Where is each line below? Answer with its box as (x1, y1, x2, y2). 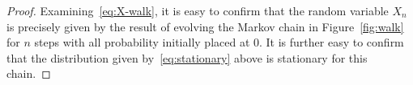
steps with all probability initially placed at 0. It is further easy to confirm (34, 34, 404, 51)
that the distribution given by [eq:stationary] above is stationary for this (6, 49, 368, 66)
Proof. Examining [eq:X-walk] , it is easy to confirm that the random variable (6, 2, 389, 18)
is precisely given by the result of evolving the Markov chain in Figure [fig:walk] (6, 18, 404, 34)
